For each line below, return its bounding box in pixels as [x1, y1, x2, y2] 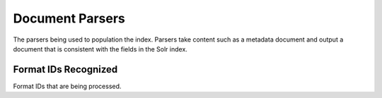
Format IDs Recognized [13, 63, 118, 75]
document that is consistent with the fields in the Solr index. [13, 44, 187, 53]
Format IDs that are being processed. [13, 82, 122, 90]
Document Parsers [13, 11, 125, 26]
